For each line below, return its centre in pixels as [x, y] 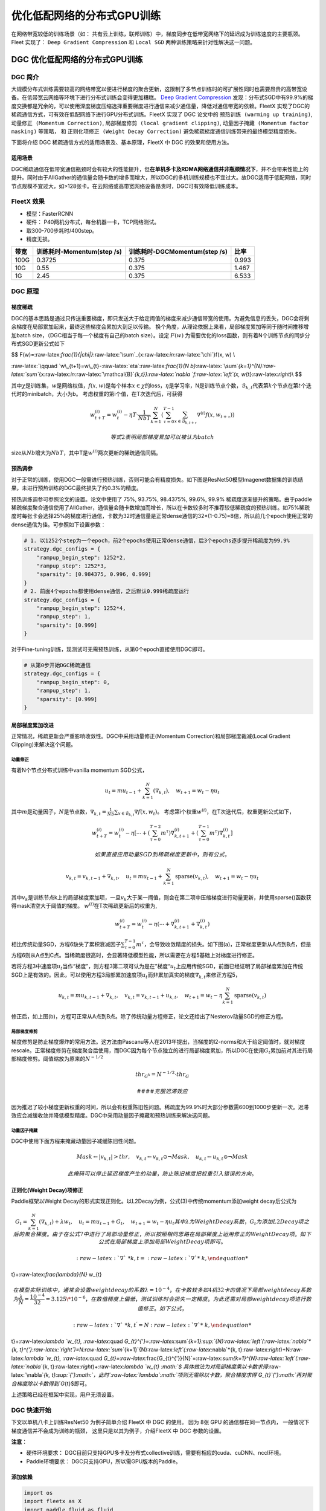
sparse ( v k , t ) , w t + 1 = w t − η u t [217, 877]
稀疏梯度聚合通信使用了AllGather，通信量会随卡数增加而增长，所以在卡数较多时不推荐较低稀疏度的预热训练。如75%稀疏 [161, 508]
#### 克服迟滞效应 [162, 1091]
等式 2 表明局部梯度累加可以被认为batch [162, 437]
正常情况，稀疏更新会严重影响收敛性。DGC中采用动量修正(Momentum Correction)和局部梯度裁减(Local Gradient [151, 736]
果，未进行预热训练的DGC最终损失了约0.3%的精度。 [76, 488]
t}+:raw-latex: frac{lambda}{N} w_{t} [56, 1274]
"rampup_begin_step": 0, [73, 682]
